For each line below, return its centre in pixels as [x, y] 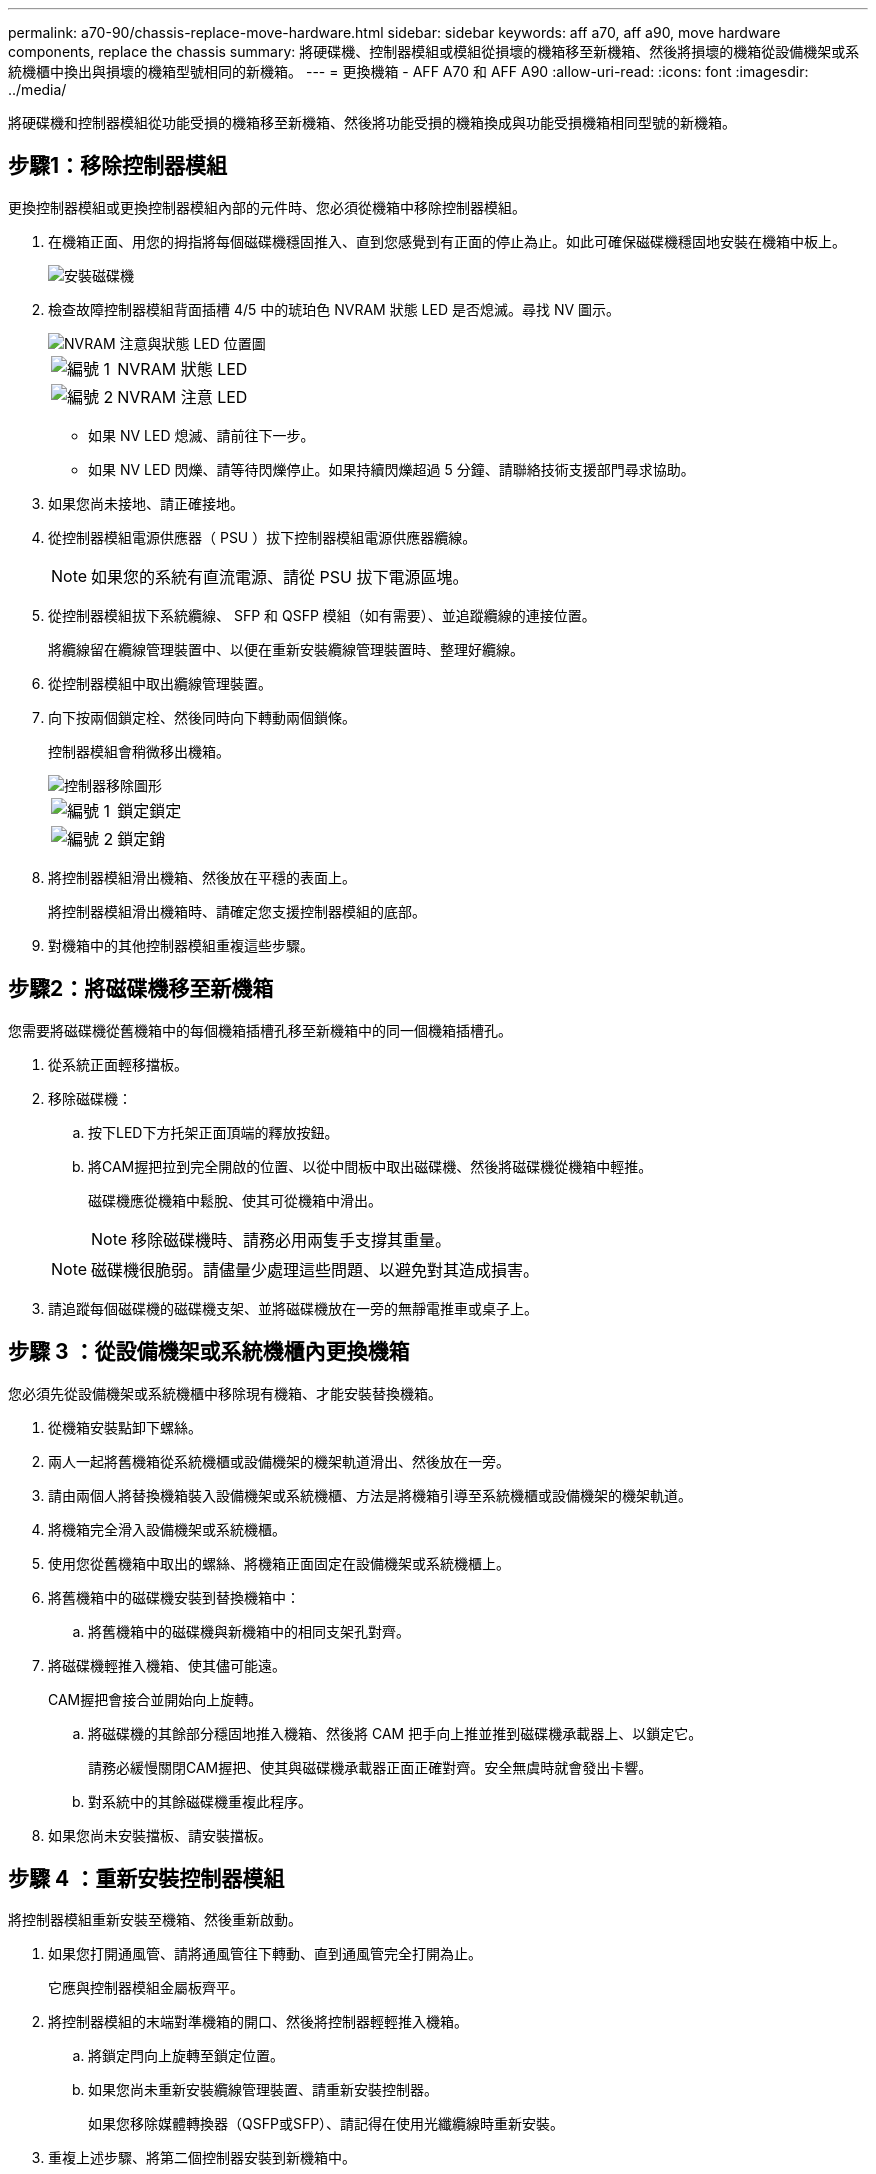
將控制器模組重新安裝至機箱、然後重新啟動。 [155, 1920]
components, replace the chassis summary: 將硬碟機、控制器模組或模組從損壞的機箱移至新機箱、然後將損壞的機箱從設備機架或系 [434, 51]
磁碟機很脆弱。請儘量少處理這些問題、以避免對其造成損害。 [315, 1269]
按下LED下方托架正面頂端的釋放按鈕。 [213, 1132]
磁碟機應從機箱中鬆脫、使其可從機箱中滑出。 [235, 1200]
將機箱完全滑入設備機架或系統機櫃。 [167, 1529]
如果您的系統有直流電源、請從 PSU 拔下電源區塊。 [280, 576]
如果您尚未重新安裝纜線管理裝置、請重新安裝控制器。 [263, 2090]
